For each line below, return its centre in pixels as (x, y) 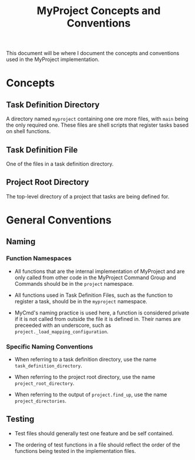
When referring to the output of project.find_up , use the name (91, 394)
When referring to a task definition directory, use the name (85, 359)
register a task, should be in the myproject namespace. (81, 301)
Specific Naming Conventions (50, 346)
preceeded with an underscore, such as (63, 325)
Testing (20, 419)
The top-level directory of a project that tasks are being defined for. (88, 196)
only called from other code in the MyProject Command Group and (95, 278)
